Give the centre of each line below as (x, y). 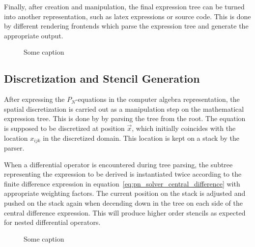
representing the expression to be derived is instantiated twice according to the (123, 174)
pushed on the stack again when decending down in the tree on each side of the (123, 202)
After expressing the (34, 99)
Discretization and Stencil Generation (102, 78)
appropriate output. (34, 35)
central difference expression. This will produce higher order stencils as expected (125, 212)
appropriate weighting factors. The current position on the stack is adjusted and (125, 193)
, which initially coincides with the (184, 128)
